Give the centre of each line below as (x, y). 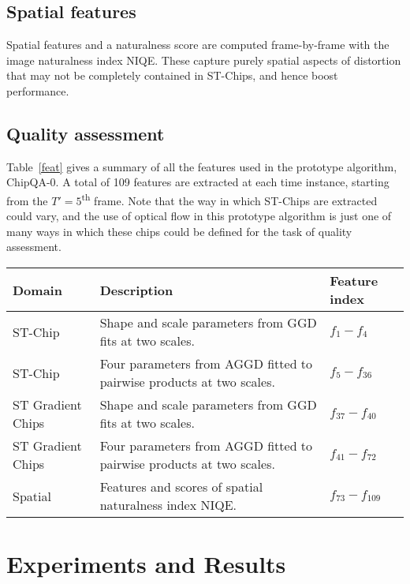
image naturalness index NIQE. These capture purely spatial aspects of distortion (204, 60)
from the (27, 200)
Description (136, 290)
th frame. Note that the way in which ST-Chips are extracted (229, 199)
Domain (37, 290)
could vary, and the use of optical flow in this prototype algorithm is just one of (199, 216)
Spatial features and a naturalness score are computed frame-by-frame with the (198, 45)
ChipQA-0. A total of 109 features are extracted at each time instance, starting (198, 182)
